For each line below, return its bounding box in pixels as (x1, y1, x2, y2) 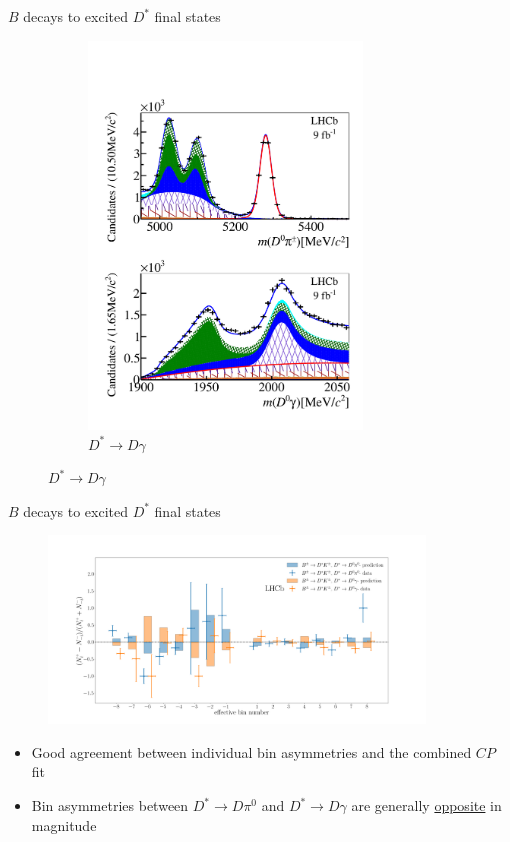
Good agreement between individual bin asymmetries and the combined (31, 741, 472, 762)
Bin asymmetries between (31, 795, 189, 816)
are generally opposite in (351, 795, 502, 816)
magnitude (31, 814, 97, 835)
